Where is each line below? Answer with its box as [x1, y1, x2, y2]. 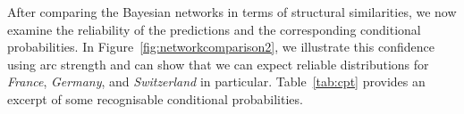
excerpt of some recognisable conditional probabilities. [7, 89, 303, 108]
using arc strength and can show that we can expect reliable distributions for [7, 54, 429, 73]
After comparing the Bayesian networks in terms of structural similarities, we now [7, 3, 457, 20]
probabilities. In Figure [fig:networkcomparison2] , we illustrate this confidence [7, 37, 434, 56]
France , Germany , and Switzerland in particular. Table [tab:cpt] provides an [7, 72, 426, 91]
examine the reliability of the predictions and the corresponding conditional [7, 20, 421, 38]
